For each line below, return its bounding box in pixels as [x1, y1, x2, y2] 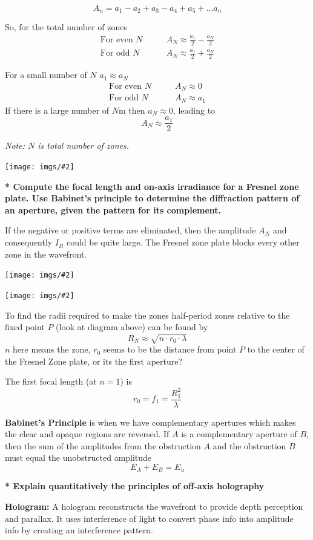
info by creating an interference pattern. [5, 524, 153, 536]
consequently [5, 236, 53, 249]
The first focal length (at [5, 375, 97, 388]
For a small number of [5, 68, 87, 81]
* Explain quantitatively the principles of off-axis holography [5, 480, 265, 492]
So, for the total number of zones [5, 21, 127, 33]
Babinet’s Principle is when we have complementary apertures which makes [5, 415, 296, 428]
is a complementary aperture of [181, 428, 297, 440]
